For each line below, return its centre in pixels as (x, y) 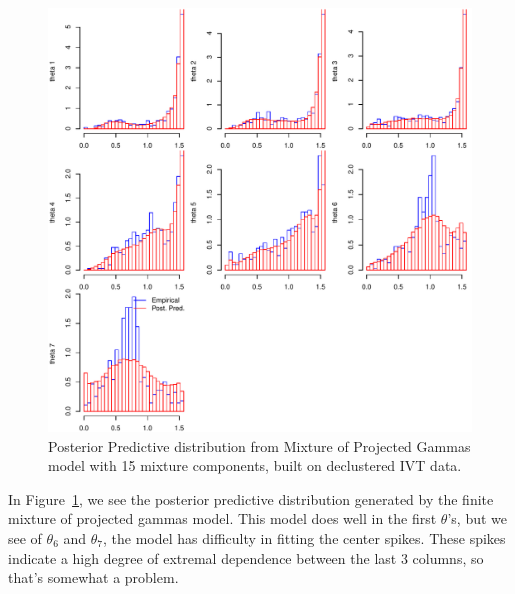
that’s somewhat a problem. (93, 577)
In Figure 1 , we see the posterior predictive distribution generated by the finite (251, 498)
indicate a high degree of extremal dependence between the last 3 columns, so (246, 557)
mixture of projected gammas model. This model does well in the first (222, 518)
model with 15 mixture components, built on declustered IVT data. (255, 465)
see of (25, 537)
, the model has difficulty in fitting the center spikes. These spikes (304, 537)
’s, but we (477, 518)
